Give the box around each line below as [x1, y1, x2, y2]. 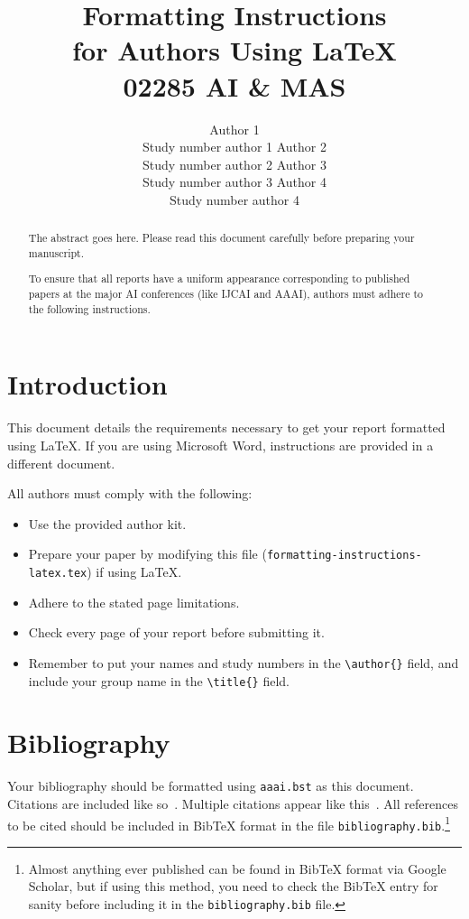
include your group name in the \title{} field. [28, 671, 290, 690]
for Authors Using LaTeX [72, 32, 397, 69]
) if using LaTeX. [87, 562, 182, 580]
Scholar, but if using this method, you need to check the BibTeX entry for [28, 877, 438, 896]
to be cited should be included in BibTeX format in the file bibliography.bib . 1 [7, 812, 450, 834]
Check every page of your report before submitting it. [28, 623, 325, 642]
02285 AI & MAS [123, 67, 346, 104]
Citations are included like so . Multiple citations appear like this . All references [7, 794, 458, 812]
